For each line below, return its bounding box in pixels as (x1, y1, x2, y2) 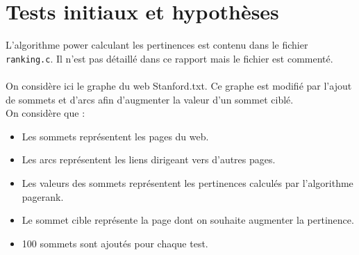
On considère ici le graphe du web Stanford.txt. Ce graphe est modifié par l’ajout (6, 78, 352, 92)
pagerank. (22, 189, 64, 204)
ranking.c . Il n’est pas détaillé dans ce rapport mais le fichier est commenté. (6, 51, 333, 65)
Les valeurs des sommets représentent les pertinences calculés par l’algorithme (22, 175, 353, 190)
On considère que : (6, 106, 85, 120)
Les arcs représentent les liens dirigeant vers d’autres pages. (22, 152, 276, 167)
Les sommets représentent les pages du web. (22, 129, 209, 143)
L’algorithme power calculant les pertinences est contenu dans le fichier (6, 38, 308, 52)
